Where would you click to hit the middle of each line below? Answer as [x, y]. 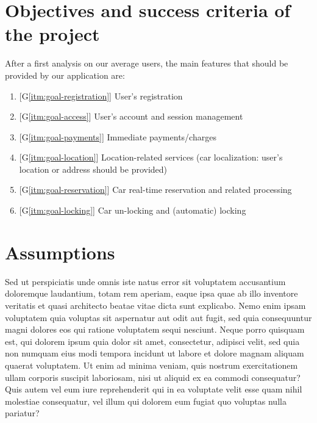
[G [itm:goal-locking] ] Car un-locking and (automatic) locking [133, 210]
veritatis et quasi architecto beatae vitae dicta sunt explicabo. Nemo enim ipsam [155, 305]
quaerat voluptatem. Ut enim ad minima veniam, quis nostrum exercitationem [151, 365]
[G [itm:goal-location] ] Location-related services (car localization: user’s [151, 157]
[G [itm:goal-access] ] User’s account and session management [131, 116]
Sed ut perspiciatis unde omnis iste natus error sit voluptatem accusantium [145, 281]
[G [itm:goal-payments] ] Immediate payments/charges [118, 136]
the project [52, 34]
